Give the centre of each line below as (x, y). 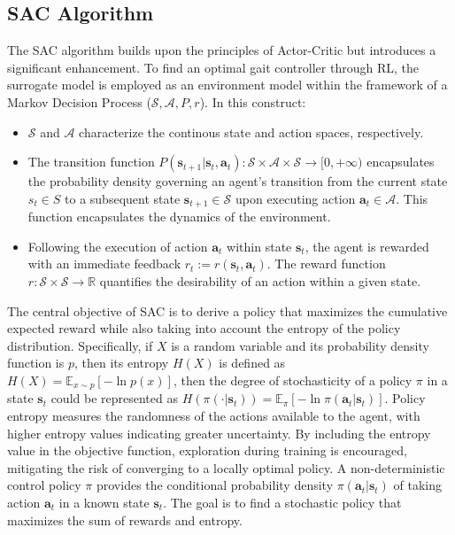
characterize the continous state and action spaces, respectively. (251, 132)
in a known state (104, 502)
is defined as (252, 363)
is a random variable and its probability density (300, 345)
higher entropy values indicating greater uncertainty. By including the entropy (219, 433)
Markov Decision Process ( (79, 101)
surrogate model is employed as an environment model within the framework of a (227, 85)
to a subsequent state (123, 198)
